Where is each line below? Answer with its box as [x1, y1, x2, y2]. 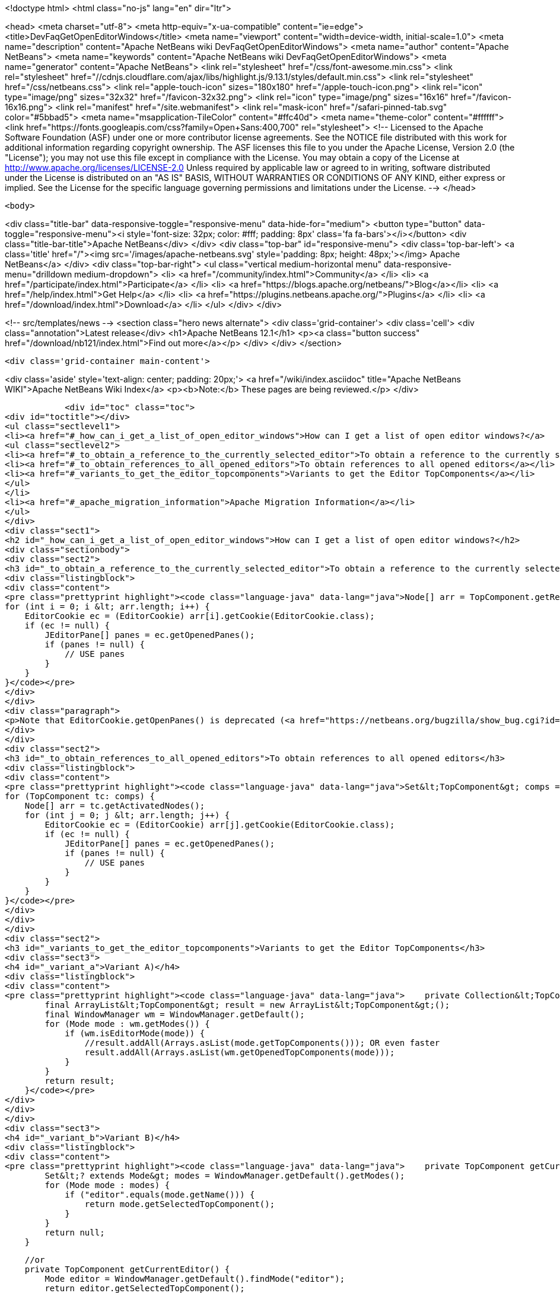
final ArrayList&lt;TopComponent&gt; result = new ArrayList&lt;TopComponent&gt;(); [44, 1000, 450, 1010]
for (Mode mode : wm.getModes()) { [44, 1019, 210, 1029]
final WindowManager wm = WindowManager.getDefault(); [44, 1010, 305, 1019]
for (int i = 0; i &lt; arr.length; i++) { [5, 602, 210, 611]
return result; [44, 1076, 115, 1086]
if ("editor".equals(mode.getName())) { [65, 1190, 255, 1199]
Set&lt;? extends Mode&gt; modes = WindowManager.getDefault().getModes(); [44, 1171, 405, 1180]
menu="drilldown [5, 269, 72, 279]
